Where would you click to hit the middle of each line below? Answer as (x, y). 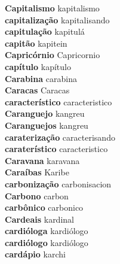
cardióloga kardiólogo (47, 231)
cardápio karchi (35, 254)
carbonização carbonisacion (58, 183)
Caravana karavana (42, 160)
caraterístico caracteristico (56, 149)
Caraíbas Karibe (37, 172)
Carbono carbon (37, 195)
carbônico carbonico (44, 207)
